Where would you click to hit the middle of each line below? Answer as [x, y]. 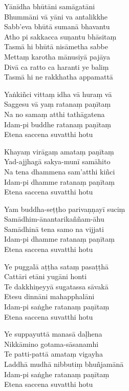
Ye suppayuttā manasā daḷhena [53, 334]
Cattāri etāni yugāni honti [46, 276]
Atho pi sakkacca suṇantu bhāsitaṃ [60, 36]
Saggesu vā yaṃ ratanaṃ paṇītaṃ [58, 104]
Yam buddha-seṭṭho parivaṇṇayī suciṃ [65, 209]
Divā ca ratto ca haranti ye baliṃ [57, 66]
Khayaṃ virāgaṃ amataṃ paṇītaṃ [59, 151]
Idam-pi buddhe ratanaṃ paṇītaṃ [58, 124]
